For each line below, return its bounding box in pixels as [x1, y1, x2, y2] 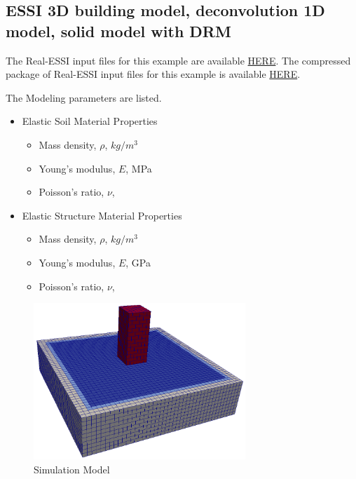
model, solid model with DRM [6, 20, 231, 41]
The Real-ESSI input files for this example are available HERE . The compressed [6, 53, 351, 67]
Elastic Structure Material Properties [22, 208, 182, 222]
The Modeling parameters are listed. [6, 90, 162, 104]
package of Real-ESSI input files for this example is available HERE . [6, 67, 301, 81]
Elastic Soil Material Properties [22, 114, 158, 128]
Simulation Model [34, 461, 110, 476]
